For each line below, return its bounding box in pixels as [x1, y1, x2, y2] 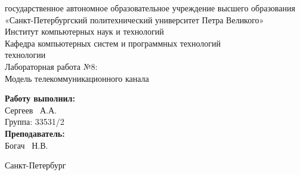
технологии [5, 48, 46, 61]
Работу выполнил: [5, 92, 75, 105]
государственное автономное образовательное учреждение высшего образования [5, 2, 295, 14]
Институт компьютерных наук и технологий [5, 25, 164, 38]
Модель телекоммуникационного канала [5, 72, 149, 84]
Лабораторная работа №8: [5, 60, 98, 72]
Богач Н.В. [5, 139, 48, 151]
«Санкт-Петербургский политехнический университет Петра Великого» [5, 13, 264, 26]
